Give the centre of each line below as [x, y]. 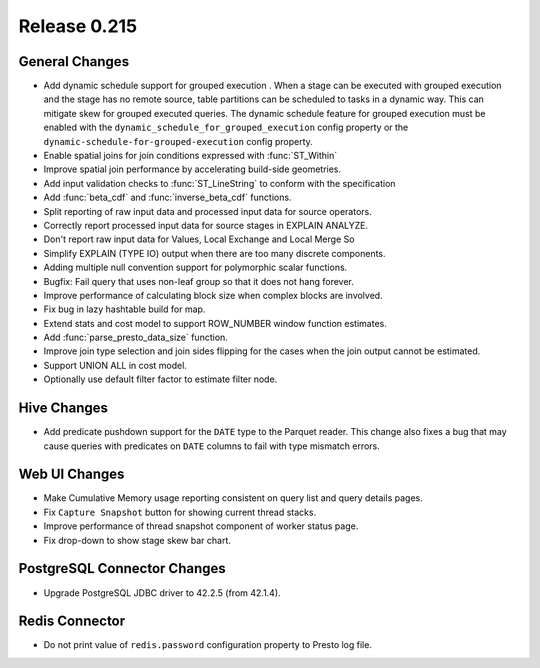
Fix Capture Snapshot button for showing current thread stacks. [180, 512]
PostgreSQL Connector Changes [122, 568]
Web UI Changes [71, 474]
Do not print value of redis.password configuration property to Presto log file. [207, 645]
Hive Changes [63, 408]
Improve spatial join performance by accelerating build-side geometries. [192, 169]
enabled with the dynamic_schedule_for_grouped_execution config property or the [226, 127]
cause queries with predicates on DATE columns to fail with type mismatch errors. [211, 446]
